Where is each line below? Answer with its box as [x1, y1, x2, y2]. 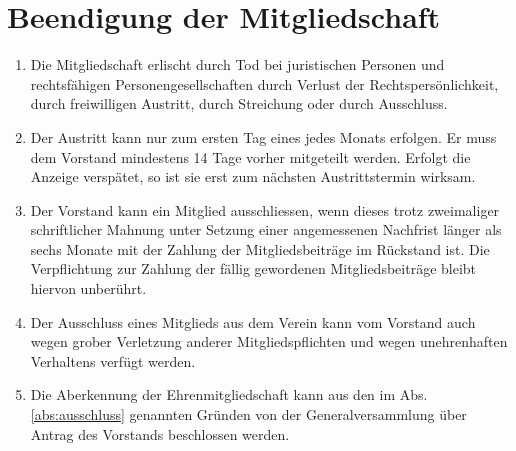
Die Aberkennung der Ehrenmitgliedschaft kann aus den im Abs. [30, 384, 428, 405]
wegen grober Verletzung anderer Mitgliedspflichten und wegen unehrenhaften [30, 331, 508, 352]
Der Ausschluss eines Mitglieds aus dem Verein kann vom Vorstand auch [30, 311, 476, 332]
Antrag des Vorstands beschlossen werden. [30, 423, 290, 444]
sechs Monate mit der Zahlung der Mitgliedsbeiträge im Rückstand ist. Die [30, 238, 490, 259]
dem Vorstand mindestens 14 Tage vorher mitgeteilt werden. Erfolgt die [30, 146, 471, 167]
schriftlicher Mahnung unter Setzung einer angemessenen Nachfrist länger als [30, 219, 502, 240]
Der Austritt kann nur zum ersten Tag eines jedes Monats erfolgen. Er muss [30, 126, 497, 147]
